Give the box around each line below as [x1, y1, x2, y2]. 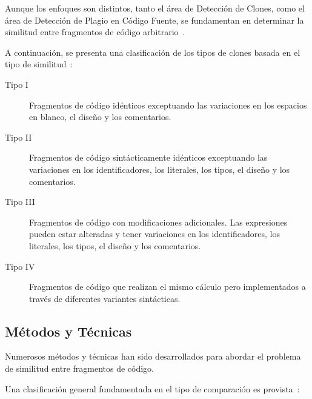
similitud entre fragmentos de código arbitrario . [5, 25, 185, 38]
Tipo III [5, 195, 35, 208]
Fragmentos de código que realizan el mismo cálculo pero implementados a [29, 280, 306, 293]
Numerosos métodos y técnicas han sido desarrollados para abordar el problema [5, 350, 301, 363]
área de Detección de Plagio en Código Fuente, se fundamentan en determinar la [5, 13, 304, 26]
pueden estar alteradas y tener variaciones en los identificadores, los [29, 227, 280, 240]
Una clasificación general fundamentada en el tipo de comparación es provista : [5, 382, 300, 395]
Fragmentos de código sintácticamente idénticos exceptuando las [29, 151, 268, 164]
